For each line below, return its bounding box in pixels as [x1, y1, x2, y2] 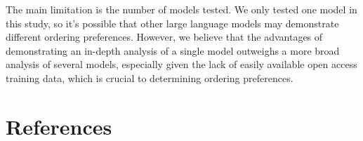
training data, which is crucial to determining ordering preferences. [6, 70, 293, 85]
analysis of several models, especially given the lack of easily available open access [6, 57, 357, 72]
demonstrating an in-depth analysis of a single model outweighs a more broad [6, 43, 340, 58]
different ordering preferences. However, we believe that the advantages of [6, 29, 323, 44]
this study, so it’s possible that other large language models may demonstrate [6, 15, 339, 30]
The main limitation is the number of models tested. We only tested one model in [6, 2, 357, 16]
